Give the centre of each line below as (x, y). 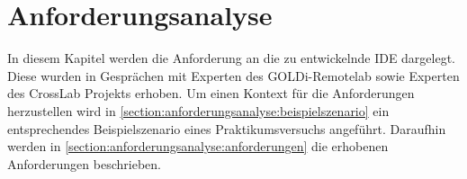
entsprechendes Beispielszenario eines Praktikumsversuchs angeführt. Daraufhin (227, 128)
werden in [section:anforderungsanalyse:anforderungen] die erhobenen (198, 146)
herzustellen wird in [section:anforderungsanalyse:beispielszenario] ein (198, 110)
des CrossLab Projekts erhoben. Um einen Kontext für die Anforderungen (211, 93)
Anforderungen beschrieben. (84, 163)
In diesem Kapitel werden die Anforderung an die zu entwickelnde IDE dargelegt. (232, 58)
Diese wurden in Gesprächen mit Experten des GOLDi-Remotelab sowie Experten (233, 75)
